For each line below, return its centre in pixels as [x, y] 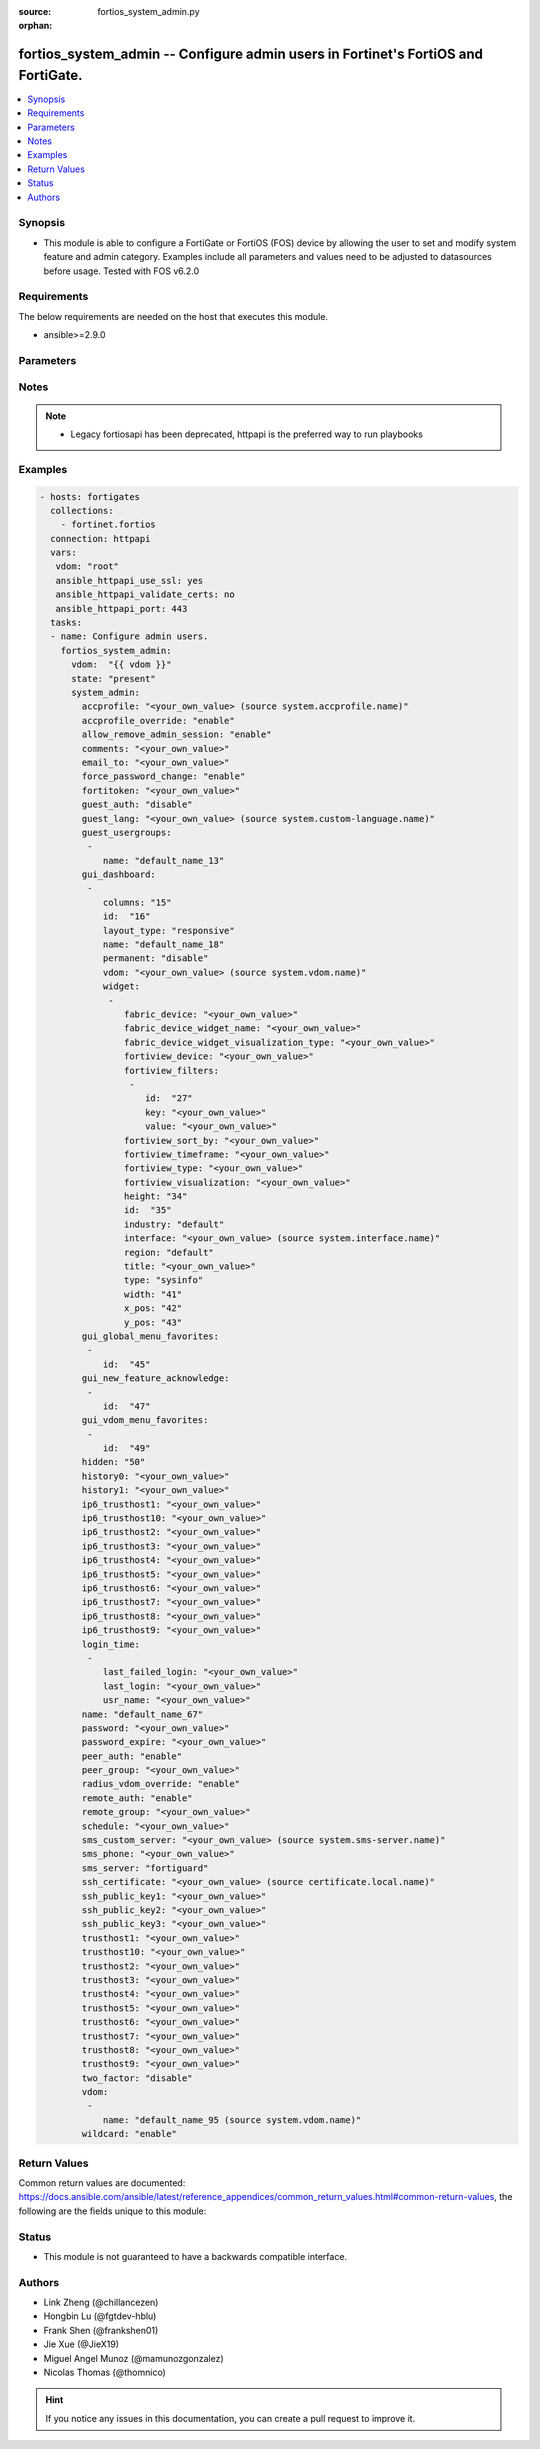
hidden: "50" [113, 1462]
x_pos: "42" [153, 1308]
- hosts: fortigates [89, 496]
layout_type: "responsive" [168, 930]
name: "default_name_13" [163, 860]
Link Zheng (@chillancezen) [101, 2302]
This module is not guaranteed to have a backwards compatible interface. [195, 2256]
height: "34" [155, 1196]
